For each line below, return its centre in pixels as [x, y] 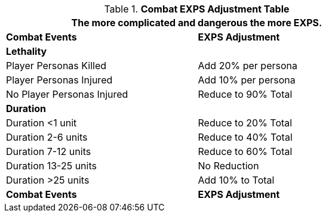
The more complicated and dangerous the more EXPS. [197, 23]
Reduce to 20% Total [245, 123]
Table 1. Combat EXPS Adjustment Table [197, 9]
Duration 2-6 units [47, 137]
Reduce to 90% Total [245, 94]
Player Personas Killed [56, 66]
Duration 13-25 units [51, 166]
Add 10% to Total [236, 180]
